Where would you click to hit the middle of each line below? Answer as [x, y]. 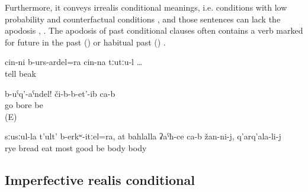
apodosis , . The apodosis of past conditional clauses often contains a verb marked [154, 30]
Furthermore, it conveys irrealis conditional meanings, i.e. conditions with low [146, 7]
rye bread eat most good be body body [76, 147]
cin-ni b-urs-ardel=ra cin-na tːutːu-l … [74, 62]
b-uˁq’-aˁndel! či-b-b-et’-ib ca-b [60, 93]
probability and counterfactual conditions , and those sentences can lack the [143, 19]
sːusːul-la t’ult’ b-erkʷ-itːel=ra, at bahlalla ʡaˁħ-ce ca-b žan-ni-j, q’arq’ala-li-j [143, 136]
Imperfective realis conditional [100, 179]
